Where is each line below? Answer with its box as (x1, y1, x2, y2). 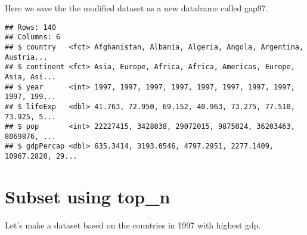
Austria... (5, 52, 48, 61)
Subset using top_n (5, 184, 170, 208)
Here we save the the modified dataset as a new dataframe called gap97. (5, 2, 268, 14)
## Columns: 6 (5, 33, 61, 42)
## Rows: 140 (5, 23, 56, 32)
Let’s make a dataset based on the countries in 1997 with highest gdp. (5, 218, 261, 231)
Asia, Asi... (5, 72, 56, 81)
